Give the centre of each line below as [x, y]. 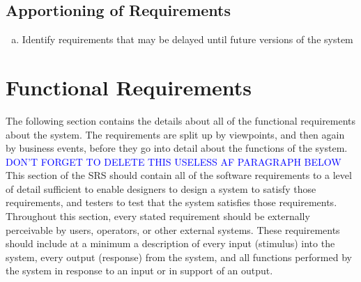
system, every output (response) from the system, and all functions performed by [179, 257]
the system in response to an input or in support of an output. [139, 271]
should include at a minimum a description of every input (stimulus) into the [170, 243]
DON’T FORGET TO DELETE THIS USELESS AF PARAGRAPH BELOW [174, 161]
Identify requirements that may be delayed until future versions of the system [187, 39]
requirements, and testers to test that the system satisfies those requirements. [171, 202]
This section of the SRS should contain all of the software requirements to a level [179, 175]
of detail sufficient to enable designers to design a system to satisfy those [161, 188]
